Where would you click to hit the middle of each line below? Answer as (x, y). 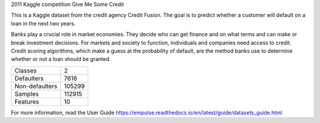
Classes (25, 70)
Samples (27, 93)
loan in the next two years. (43, 23)
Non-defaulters (36, 86)
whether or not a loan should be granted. (61, 59)
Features (27, 102)
